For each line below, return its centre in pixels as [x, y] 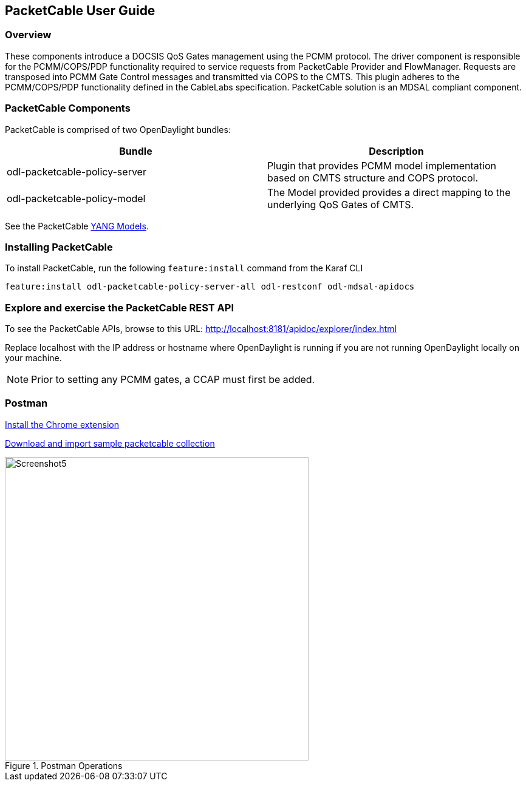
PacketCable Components [68, 108]
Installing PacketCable [59, 247]
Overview [28, 35]
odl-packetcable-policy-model [76, 198]
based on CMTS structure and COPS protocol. [373, 178]
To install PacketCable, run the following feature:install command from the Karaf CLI [184, 268]
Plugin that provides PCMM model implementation [382, 165]
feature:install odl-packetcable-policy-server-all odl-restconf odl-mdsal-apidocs [210, 287]
